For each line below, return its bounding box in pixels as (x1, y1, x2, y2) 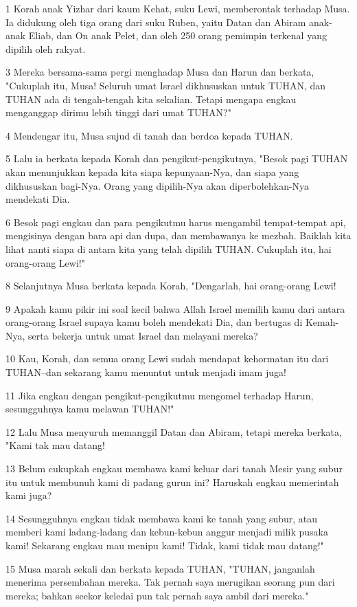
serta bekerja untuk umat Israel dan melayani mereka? (28, 328, 258, 342)
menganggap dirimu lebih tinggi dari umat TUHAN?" (5, 105, 231, 120)
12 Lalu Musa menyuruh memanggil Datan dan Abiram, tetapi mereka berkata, (5, 424, 342, 439)
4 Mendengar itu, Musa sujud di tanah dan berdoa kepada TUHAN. (5, 128, 293, 142)
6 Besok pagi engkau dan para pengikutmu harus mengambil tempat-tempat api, (5, 214, 346, 229)
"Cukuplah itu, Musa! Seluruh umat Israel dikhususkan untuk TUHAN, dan (5, 78, 326, 92)
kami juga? (5, 488, 52, 503)
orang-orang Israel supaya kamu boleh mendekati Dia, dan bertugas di (5, 315, 303, 329)
